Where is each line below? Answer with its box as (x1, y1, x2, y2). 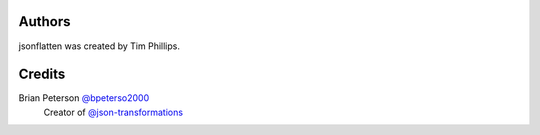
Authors (18, 13, 71, 30)
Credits (18, 66, 66, 83)
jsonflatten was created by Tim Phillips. (18, 40, 180, 52)
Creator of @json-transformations (43, 106, 184, 118)
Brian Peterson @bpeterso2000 (18, 92, 150, 104)
